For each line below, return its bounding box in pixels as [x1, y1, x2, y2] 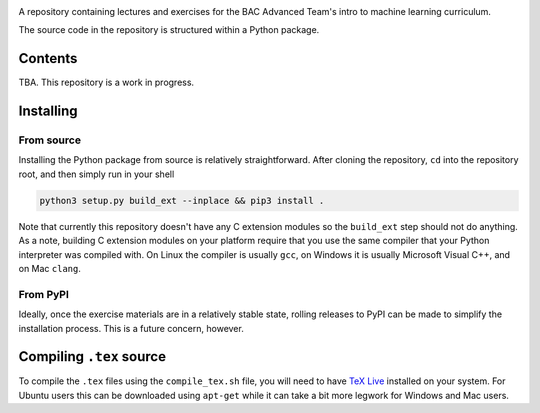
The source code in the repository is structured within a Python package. [18, 24, 320, 36]
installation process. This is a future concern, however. [18, 322, 244, 334]
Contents [18, 50, 78, 67]
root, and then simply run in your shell [18, 168, 175, 180]
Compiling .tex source [18, 348, 167, 365]
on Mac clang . [18, 262, 82, 274]
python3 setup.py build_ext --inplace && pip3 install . [39, 195, 325, 206]
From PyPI [18, 287, 70, 301]
